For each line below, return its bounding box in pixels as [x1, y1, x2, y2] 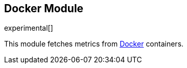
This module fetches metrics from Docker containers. [4, 39, 184, 49]
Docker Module [4, 2, 84, 15]
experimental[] [4, 24, 53, 33]
